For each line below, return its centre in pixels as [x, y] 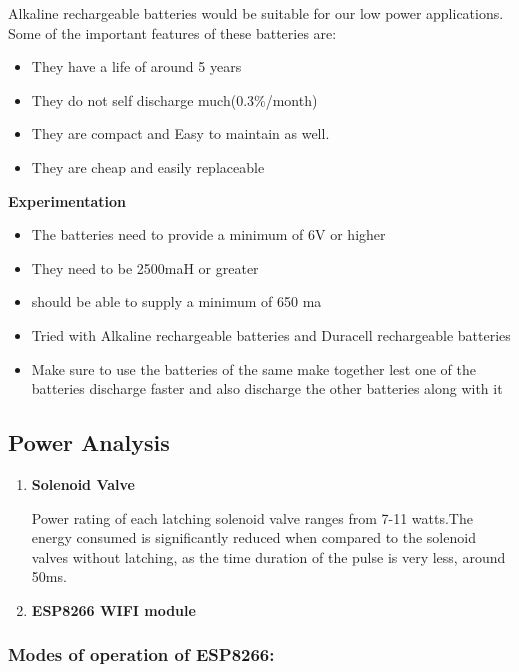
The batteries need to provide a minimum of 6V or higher [208, 234]
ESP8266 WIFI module [113, 609]
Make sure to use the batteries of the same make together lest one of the [253, 368]
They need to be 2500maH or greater [145, 267]
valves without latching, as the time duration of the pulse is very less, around [268, 556]
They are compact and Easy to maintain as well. [180, 133]
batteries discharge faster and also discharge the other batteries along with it [267, 388]
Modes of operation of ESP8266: [141, 654]
